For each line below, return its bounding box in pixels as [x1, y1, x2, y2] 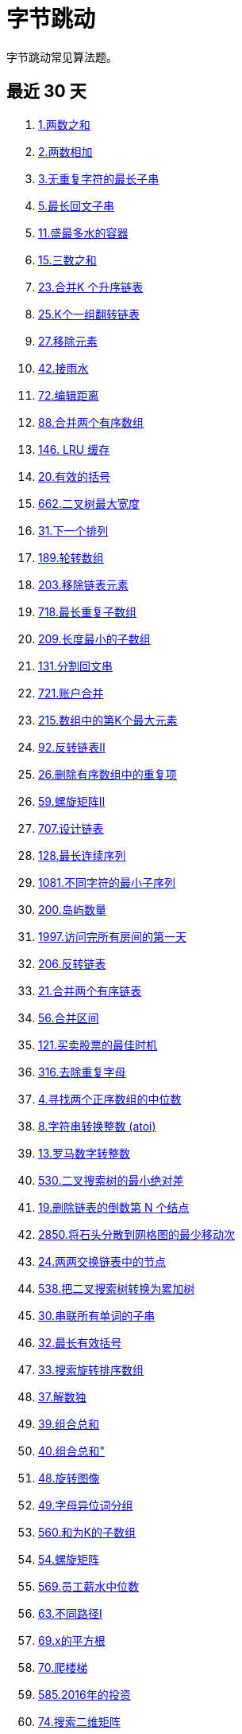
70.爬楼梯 [38, 1660, 88, 1674]
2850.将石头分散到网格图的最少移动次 [38, 1227, 236, 1241]
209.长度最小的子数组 [38, 631, 151, 646]
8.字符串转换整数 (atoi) [38, 1119, 156, 1133]
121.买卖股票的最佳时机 [38, 1037, 157, 1052]
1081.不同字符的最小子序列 [38, 875, 175, 889]
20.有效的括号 [38, 469, 111, 483]
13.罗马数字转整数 [38, 1146, 131, 1160]
